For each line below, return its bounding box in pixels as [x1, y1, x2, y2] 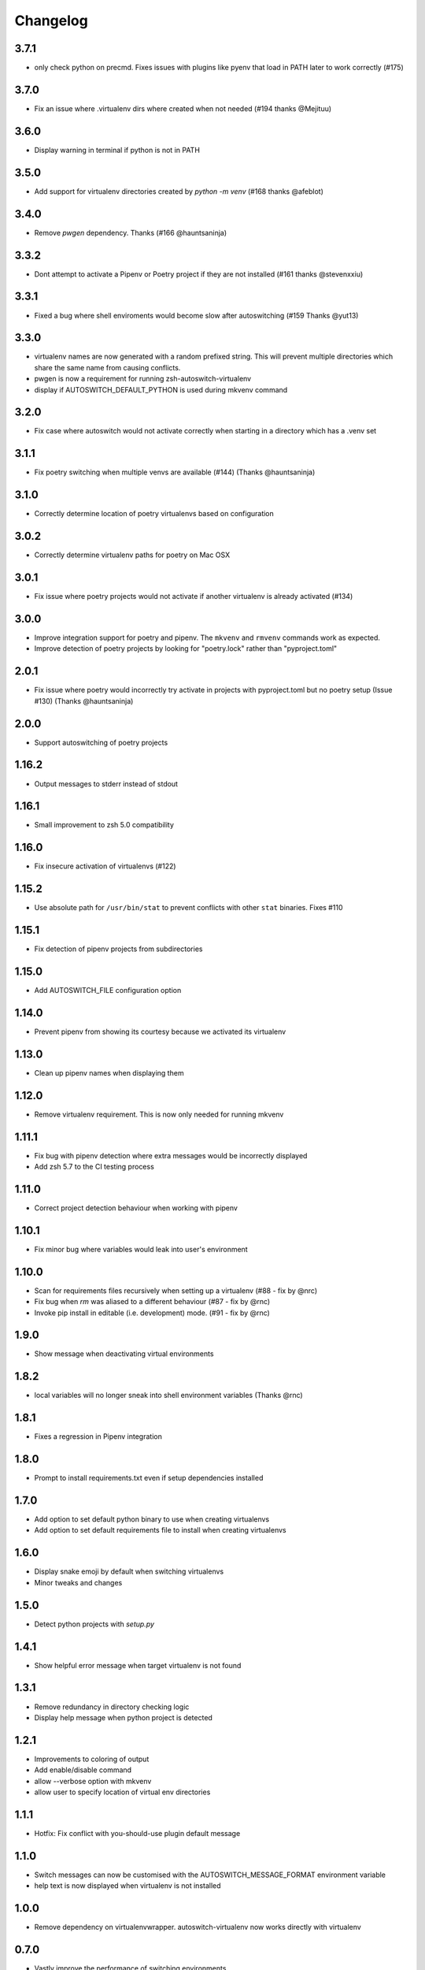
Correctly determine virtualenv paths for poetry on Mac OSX [34, 550, 231, 559]
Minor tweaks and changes [34, 1578, 123, 1587]
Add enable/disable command [34, 1765, 132, 1775]
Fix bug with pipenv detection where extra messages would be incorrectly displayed [34, 1150, 308, 1160]
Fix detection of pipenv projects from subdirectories [34, 944, 203, 953]
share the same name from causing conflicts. [34, 362, 181, 372]
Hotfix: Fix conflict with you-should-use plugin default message [34, 1828, 241, 1838]
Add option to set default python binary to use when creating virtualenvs [34, 1515, 270, 1524]
